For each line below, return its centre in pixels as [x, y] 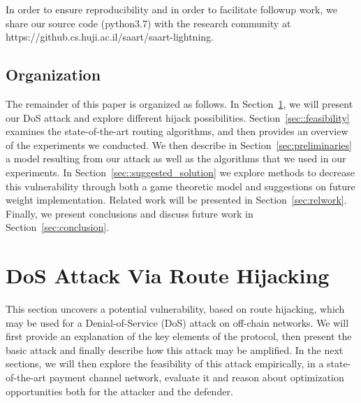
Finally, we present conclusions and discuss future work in [130, 213]
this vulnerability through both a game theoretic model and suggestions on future [180, 186]
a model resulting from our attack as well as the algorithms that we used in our [176, 158]
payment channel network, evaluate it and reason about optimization [197, 377]
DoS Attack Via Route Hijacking [168, 275]
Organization [53, 75]
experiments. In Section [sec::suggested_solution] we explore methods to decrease [180, 172]
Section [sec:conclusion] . [57, 227]
